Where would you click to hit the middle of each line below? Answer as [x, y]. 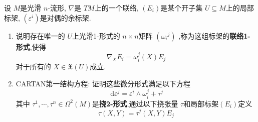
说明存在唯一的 [40, 35]
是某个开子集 [182, 8]
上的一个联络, [116, 8]
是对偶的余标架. [65, 17]
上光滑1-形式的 [96, 35]
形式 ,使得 [31, 46]
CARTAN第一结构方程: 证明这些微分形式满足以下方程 [103, 84]
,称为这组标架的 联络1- [214, 35]
